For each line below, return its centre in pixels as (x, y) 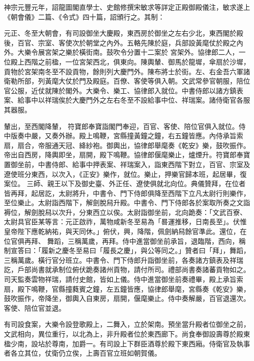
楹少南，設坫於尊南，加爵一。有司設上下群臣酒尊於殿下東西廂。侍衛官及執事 (127, 343)
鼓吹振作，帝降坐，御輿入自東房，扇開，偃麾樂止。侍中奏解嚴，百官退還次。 (127, 298)
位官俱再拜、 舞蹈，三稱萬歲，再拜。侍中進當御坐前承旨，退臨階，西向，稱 (125, 241)
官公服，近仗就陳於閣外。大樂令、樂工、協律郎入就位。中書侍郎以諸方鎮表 (124, 90)
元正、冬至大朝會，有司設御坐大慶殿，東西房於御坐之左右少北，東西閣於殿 (124, 33)
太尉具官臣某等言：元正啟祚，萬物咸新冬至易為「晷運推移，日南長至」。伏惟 (125, 222)
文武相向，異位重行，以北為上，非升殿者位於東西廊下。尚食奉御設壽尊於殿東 (127, 334)
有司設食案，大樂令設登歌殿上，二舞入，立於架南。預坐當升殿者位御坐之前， (127, 324)
